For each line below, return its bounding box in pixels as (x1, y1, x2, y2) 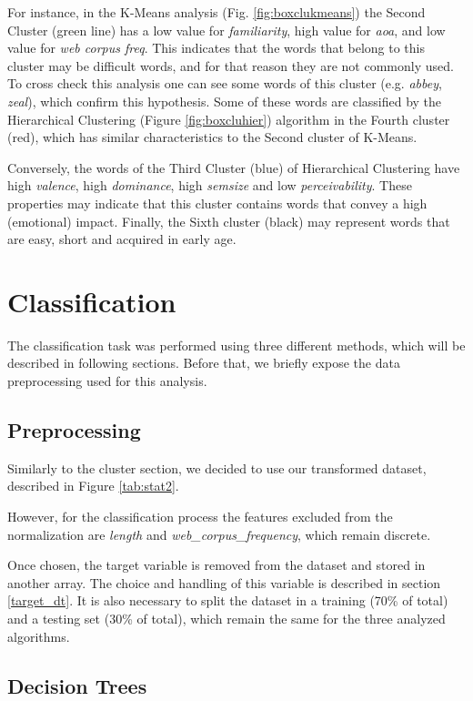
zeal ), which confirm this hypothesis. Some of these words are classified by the (7, 91, 442, 110)
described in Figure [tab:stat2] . (7, 476, 179, 495)
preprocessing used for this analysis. (7, 371, 207, 391)
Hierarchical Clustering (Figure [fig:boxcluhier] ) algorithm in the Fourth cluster (7, 109, 450, 128)
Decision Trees (7, 671, 147, 699)
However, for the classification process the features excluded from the (7, 507, 393, 526)
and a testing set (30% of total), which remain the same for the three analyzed (7, 608, 446, 627)
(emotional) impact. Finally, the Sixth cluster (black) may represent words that (7, 211, 450, 230)
